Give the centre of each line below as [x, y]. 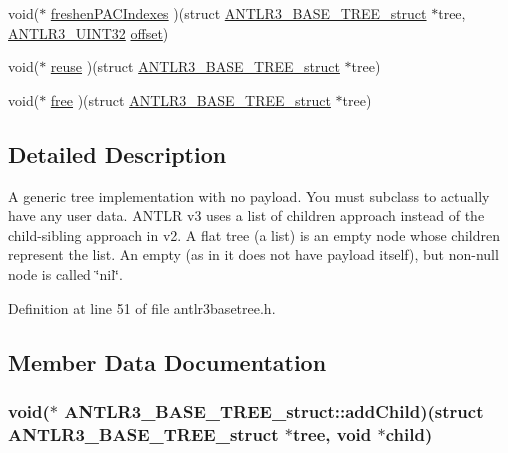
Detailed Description [117, 153]
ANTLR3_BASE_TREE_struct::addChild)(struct [274, 410]
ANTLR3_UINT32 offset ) [88, 32]
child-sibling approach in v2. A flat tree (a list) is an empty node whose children [254, 234]
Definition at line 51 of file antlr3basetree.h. [142, 307]
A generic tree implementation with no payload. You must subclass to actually [249, 195]
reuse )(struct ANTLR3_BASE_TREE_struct [195, 66]
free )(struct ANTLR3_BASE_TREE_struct [190, 99]
